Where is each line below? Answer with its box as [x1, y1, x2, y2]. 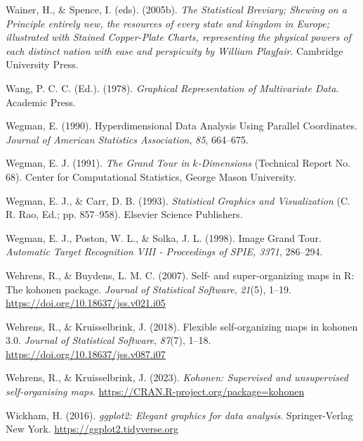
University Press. [6, 57, 79, 72]
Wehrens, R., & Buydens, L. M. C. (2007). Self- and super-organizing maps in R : [6, 267, 355, 282]
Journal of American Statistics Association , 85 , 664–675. [6, 132, 249, 146]
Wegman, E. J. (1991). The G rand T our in [6, 155, 190, 170]
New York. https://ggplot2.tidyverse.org [6, 421, 179, 436]
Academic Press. [6, 94, 76, 109]
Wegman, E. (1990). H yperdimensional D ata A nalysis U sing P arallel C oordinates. [6, 118, 357, 133]
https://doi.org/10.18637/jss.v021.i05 [6, 295, 166, 310]
